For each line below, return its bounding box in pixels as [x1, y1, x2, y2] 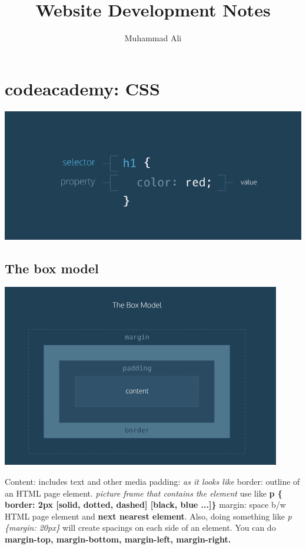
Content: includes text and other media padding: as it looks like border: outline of [5, 475, 300, 488]
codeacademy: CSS [5, 76, 160, 100]
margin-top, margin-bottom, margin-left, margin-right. [5, 533, 231, 545]
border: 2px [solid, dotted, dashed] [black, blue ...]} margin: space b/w [5, 498, 286, 511]
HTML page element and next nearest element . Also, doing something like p [5, 510, 292, 522]
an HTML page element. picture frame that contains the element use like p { [5, 487, 282, 499]
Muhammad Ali [124, 32, 182, 44]
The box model [5, 259, 99, 277]
